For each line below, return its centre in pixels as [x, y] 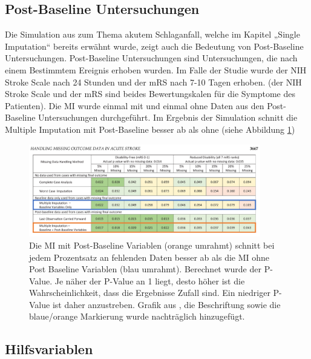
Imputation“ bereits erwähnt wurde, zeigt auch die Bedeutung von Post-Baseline [154, 46]
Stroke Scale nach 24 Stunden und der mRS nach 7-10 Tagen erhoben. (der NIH [153, 82]
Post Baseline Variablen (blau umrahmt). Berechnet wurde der [145, 269]
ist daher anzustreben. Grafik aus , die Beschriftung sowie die [166, 304]
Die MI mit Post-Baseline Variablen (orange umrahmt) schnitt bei [152, 245]
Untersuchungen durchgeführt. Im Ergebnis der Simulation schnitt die [168, 117]
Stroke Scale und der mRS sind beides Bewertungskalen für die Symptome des [150, 94]
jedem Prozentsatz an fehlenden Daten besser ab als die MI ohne [149, 257]
